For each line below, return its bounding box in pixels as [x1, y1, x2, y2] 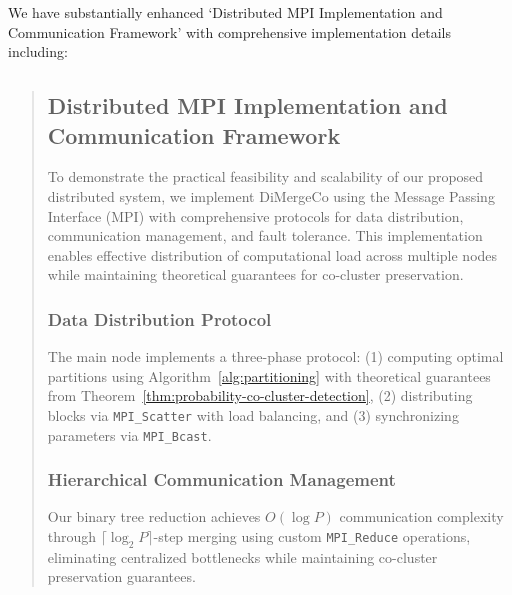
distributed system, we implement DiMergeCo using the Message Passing [47, 185, 495, 206]
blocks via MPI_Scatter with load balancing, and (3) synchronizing [47, 404, 459, 425]
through [47, 526, 97, 547]
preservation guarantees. [47, 566, 196, 587]
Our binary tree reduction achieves [47, 506, 261, 527]
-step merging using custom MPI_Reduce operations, [153, 526, 471, 547]
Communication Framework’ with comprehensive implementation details [8, 21, 452, 42]
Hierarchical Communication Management [47, 467, 396, 492]
